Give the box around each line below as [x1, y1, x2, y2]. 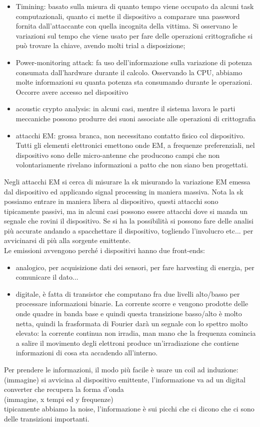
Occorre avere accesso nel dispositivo [15, 86, 128, 97]
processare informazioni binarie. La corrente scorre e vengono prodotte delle [15, 298, 248, 309]
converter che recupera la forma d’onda [4, 384, 124, 394]
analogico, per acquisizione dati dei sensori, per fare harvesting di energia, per [15, 262, 254, 272]
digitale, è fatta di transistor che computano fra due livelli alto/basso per [15, 288, 240, 299]
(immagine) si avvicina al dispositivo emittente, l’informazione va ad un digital [4, 374, 245, 384]
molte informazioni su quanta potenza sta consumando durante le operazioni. [15, 77, 252, 87]
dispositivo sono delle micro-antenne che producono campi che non [15, 149, 220, 160]
